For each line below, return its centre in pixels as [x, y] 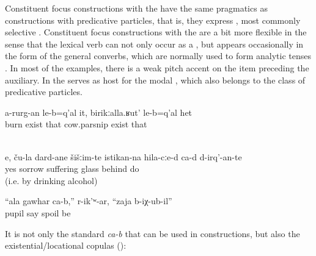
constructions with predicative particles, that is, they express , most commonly [153, 20]
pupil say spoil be [38, 212]
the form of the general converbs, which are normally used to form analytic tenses [158, 56]
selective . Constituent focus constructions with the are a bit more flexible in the [156, 32]
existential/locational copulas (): [66, 245]
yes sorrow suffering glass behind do [72, 169]
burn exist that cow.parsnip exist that [76, 124]
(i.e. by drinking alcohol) [51, 180]
